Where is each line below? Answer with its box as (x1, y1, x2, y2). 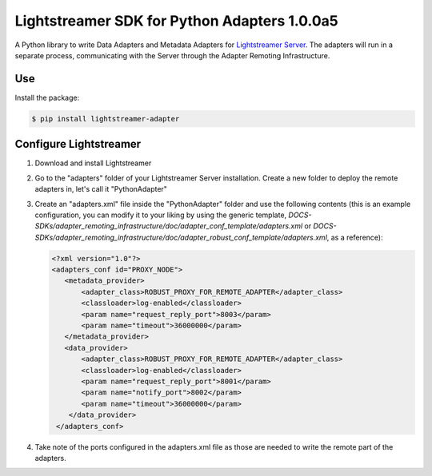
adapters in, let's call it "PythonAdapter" (34, 184, 168, 194)
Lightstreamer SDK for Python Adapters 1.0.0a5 (14, 12, 339, 30)
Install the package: (14, 93, 80, 102)
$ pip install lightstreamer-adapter (31, 114, 180, 123)
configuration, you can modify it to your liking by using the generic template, (34, 210, 287, 220)
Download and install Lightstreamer (34, 158, 152, 168)
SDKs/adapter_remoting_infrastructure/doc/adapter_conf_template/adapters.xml (34, 221, 303, 231)
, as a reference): (326, 232, 383, 242)
